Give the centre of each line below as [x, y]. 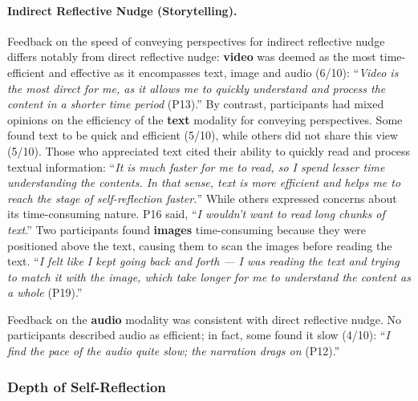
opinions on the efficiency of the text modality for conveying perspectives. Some [205, 119]
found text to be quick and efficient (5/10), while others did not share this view [203, 135]
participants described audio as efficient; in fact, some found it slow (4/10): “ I [199, 335]
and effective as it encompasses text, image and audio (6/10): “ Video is [223, 72]
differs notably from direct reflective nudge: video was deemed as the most [192, 57]
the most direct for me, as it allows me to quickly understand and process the [197, 88]
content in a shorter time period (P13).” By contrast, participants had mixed [196, 104]
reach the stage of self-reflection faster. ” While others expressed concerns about [202, 198]
